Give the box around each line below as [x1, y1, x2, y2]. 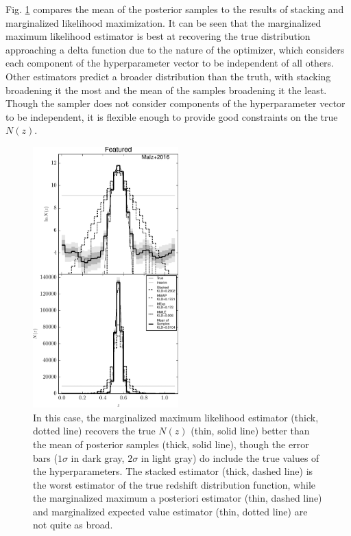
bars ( [33, 450, 58, 465]
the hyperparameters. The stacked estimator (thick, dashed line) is [33, 464, 313, 478]
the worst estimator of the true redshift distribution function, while [33, 477, 315, 491]
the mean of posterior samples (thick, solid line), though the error [33, 436, 309, 451]
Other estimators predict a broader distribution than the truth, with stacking [5, 69, 331, 83]
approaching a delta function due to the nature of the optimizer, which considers [5, 42, 345, 56]
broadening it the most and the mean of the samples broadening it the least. [5, 82, 327, 97]
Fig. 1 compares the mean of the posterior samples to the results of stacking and [5, 2, 344, 16]
